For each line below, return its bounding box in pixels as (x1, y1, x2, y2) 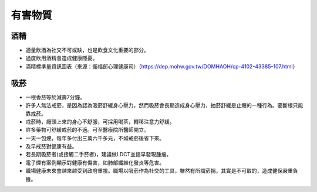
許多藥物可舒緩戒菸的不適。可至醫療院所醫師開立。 (25, 126, 149, 133)
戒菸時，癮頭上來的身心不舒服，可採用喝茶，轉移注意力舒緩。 (25, 118, 175, 125)
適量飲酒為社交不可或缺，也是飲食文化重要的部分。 (25, 47, 149, 54)
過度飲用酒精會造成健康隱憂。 (25, 54, 98, 61)
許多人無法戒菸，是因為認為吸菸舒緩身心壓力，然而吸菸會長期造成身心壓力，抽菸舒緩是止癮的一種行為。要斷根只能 (25, 102, 303, 109)
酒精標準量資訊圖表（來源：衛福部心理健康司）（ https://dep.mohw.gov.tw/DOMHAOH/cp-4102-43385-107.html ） (25, 63, 298, 70)
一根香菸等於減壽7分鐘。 (25, 94, 85, 101)
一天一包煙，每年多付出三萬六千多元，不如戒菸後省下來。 (25, 135, 164, 142)
